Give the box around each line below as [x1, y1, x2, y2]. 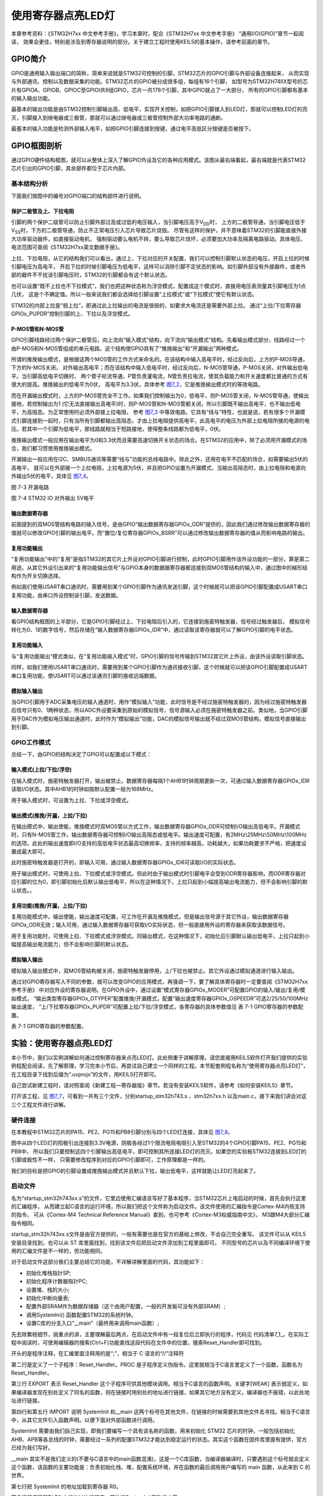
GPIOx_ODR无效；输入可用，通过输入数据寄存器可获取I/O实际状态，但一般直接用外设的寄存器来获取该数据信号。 [11, 922, 288, 929]
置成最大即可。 [11, 848, 48, 855]
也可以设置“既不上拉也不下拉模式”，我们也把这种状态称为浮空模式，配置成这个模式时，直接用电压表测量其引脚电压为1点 [11, 282, 306, 290]
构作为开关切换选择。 [11, 572, 64, 579]
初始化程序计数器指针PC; [26, 1278, 88, 1285]
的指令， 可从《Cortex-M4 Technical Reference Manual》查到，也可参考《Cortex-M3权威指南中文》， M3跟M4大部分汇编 [11, 1211, 310, 1218]
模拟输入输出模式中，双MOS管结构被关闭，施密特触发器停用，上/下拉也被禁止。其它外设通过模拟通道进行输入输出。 [11, 967, 298, 974]
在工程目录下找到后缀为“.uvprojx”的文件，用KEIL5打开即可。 [11, 1071, 160, 1078]
